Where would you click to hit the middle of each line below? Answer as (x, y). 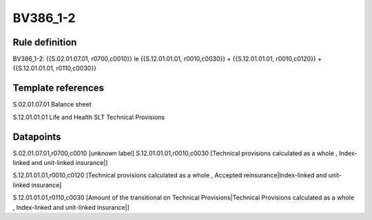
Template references (59, 88)
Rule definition (45, 42)
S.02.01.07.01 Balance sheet (52, 104)
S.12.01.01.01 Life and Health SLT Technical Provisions (89, 117)
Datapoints (37, 136)
